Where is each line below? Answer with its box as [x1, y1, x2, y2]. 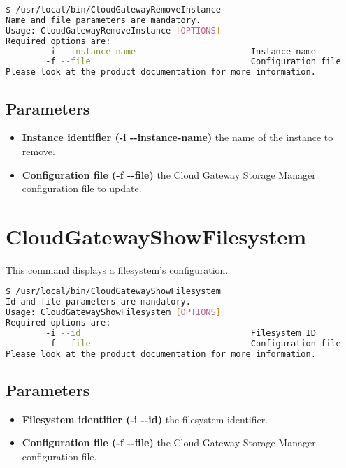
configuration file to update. [22, 181, 142, 196]
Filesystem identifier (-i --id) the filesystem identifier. [22, 411, 268, 426]
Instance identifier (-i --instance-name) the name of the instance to [22, 130, 333, 145]
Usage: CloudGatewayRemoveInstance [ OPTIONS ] [6, 25, 221, 36]
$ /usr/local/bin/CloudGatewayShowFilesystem [6, 286, 221, 297]
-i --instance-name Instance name [45, 46, 316, 57]
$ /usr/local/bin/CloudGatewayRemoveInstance [6, 5, 221, 15]
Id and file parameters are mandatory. [6, 297, 191, 307]
